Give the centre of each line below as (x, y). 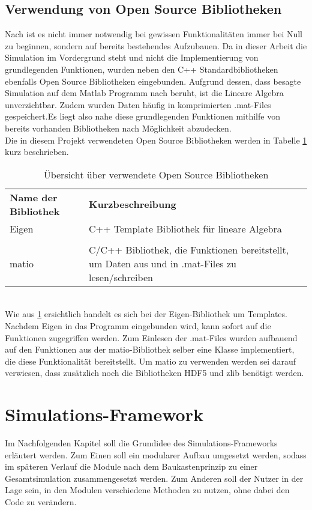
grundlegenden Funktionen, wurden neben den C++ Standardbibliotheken (142, 69)
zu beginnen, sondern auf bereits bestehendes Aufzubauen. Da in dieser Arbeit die (156, 45)
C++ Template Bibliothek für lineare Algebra (185, 228)
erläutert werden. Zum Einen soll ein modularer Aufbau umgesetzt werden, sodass (156, 454)
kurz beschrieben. (37, 152)
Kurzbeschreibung (133, 204)
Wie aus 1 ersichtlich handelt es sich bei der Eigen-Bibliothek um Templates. (146, 314)
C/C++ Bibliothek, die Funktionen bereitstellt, (189, 249)
